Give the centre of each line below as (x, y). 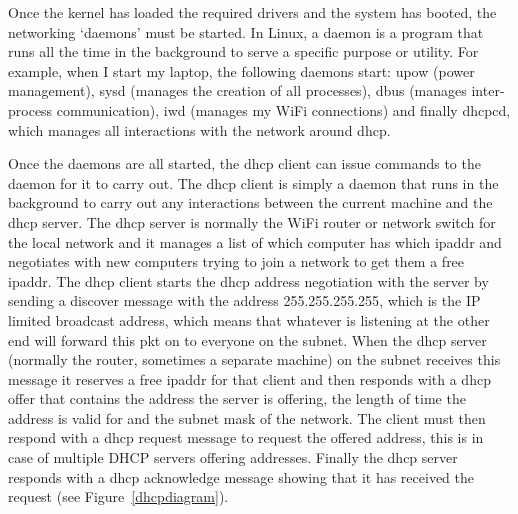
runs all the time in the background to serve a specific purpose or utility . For (243, 51)
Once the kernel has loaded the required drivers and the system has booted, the (252, 12)
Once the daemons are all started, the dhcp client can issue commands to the (244, 163)
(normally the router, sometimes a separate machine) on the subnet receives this (254, 359)
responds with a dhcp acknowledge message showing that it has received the (241, 476)
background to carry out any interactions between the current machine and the (250, 202)
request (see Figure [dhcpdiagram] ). (118, 496)
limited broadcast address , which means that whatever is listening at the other (249, 319)
